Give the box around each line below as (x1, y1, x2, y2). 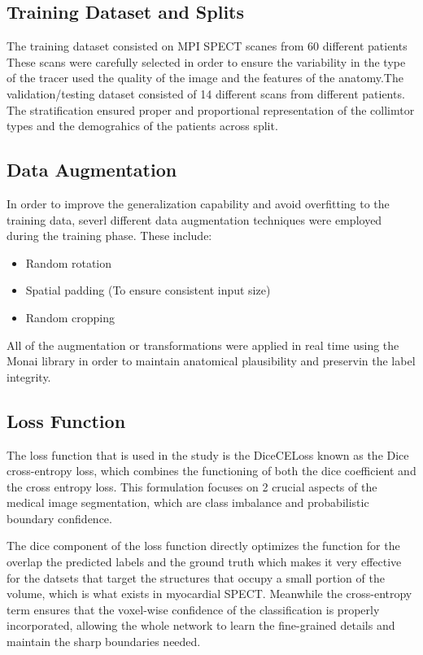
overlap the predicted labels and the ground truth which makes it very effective (7, 553, 402, 570)
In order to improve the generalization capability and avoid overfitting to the (7, 194, 390, 212)
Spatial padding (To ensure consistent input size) (25, 282, 271, 299)
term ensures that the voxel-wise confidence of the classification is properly (7, 600, 380, 618)
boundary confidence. (7, 509, 112, 526)
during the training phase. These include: (7, 227, 212, 244)
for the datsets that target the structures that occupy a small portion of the (7, 569, 385, 586)
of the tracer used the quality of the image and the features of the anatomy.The (7, 69, 403, 86)
